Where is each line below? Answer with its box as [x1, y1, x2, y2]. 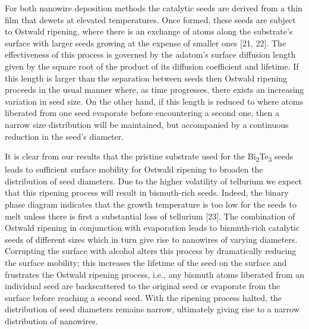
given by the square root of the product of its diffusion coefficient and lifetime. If [5, 59, 299, 72]
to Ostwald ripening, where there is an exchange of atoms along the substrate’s [5, 25, 293, 37]
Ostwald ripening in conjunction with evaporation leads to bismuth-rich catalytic [5, 221, 300, 234]
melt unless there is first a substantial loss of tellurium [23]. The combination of [5, 209, 295, 222]
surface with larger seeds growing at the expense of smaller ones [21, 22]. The [5, 36, 286, 49]
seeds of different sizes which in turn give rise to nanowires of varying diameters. [5, 233, 298, 245]
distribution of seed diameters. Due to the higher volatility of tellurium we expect [5, 174, 302, 187]
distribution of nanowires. [5, 314, 98, 327]
